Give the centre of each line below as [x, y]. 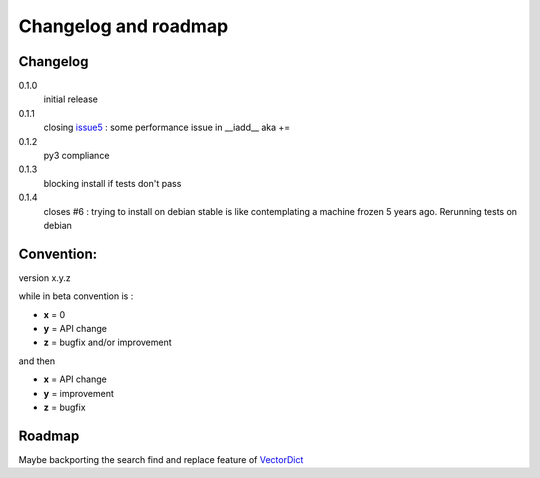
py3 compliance [76, 156]
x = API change [75, 379]
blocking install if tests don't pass [112, 183]
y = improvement [78, 393]
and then [36, 361]
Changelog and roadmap [123, 26]
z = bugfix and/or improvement [107, 342]
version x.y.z [45, 277]
